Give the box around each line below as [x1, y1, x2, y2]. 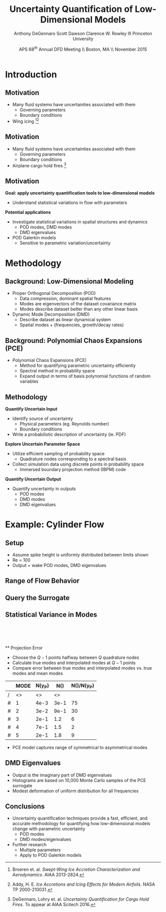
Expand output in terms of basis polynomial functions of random [19, 373, 151, 379]
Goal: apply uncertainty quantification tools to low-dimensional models [5, 190, 155, 196]
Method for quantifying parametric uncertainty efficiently [19, 362, 136, 368]
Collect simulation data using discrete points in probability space [12, 461, 144, 467]
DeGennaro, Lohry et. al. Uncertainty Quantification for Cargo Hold [12, 896, 149, 902]
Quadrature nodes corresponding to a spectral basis [19, 456, 126, 462]
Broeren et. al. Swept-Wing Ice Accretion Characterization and [12, 866, 140, 872]
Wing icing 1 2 [12, 118, 40, 125]
